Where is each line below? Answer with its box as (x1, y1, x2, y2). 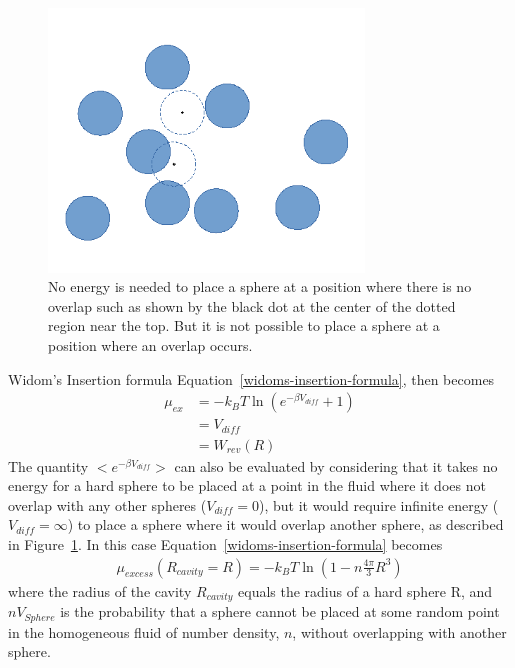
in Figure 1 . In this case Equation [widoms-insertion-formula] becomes (8, 534, 443, 555)
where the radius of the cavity (8, 580, 192, 601)
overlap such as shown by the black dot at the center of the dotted (48, 295, 456, 316)
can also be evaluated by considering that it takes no (174, 455, 498, 476)
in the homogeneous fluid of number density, (8, 621, 280, 642)
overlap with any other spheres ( (8, 494, 207, 515)
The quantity (8, 455, 89, 476)
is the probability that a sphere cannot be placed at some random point (60, 601, 500, 622)
